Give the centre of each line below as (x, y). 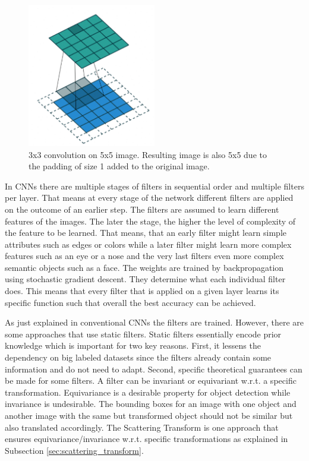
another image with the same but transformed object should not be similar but (149, 415)
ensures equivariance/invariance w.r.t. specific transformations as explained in (146, 439)
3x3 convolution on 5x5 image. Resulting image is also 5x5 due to (148, 154)
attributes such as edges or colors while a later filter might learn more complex (148, 244)
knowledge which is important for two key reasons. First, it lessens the (133, 345)
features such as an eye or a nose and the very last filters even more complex (144, 256)
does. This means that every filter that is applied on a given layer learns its (142, 291)
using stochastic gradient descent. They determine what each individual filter (145, 279)
